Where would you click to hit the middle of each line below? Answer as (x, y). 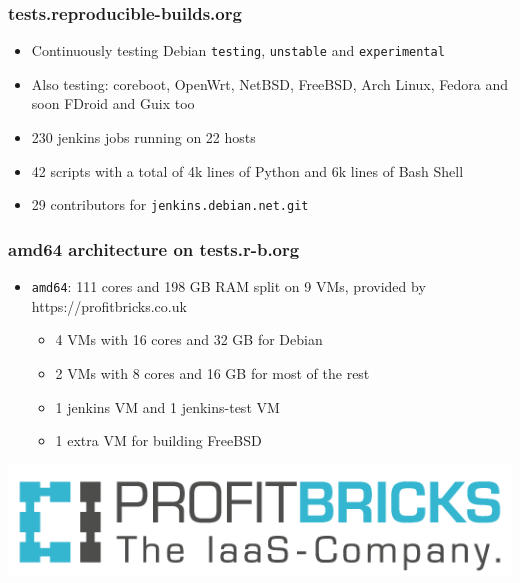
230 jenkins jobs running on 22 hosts (143, 137)
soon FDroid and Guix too (113, 103)
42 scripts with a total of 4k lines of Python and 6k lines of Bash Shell (247, 170)
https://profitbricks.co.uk (109, 305)
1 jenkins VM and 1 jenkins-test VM (167, 406)
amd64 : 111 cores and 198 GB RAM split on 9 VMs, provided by (228, 286)
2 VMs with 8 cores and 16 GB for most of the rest (212, 372)
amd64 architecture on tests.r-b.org (154, 248)
